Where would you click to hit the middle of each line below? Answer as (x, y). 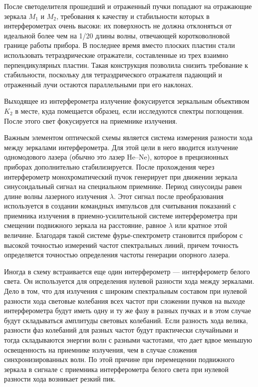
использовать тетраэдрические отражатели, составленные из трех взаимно (116, 55)
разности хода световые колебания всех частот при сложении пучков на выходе (125, 300)
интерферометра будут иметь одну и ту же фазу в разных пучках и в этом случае (128, 310)
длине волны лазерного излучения (56, 196)
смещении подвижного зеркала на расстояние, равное (85, 225)
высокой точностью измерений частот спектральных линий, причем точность (121, 245)
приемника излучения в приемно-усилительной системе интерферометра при (121, 215)
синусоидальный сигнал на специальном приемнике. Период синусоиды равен (123, 186)
